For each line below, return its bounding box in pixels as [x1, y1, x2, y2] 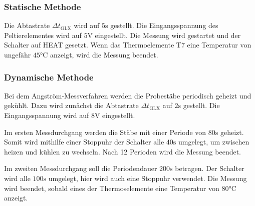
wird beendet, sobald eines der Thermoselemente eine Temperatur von [4, 182, 219, 193]
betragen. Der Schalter [175, 163, 244, 173]
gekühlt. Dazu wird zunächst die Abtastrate [4, 100, 139, 110]
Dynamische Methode [4, 70, 94, 83]
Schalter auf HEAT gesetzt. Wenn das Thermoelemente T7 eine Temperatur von [4, 39, 251, 50]
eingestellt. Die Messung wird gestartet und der [95, 29, 241, 40]
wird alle [4, 172, 31, 183]
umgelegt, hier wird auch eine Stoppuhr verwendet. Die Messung [48, 172, 247, 183]
